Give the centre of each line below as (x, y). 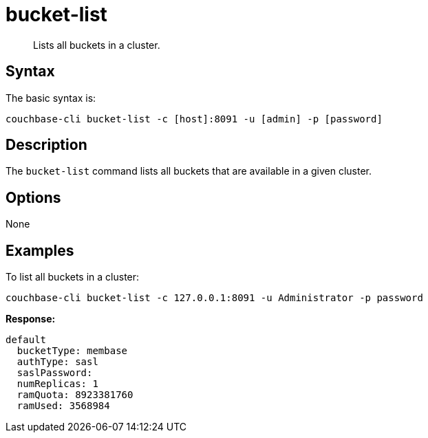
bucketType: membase (72, 351)
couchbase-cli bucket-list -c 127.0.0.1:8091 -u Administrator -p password (214, 298)
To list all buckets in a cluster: (73, 277)
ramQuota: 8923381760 (75, 395)
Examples (40, 250)
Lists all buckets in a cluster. (97, 45)
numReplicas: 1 (57, 384)
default (26, 340)
